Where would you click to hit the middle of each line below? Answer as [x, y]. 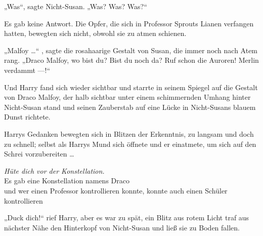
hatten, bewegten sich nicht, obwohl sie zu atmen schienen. [95, 33]
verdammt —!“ [27, 70]
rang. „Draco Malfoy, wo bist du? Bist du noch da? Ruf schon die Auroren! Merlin [131, 60]
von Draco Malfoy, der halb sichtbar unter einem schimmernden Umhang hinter [127, 97]
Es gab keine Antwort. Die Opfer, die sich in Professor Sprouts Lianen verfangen [129, 23]
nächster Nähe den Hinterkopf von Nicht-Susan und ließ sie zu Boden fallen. [122, 227]
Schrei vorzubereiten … [39, 154]
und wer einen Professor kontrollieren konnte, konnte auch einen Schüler [116, 190]
